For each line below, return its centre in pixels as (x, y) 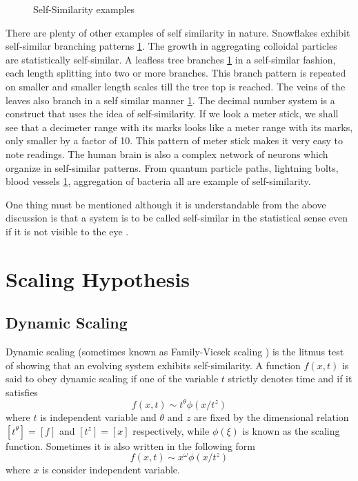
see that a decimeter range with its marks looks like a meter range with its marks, (179, 127)
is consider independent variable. (111, 470)
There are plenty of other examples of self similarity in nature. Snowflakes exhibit (178, 32)
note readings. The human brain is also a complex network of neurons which (167, 154)
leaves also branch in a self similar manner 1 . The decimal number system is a (170, 100)
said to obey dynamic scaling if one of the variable (112, 379)
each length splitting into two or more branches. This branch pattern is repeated (176, 73)
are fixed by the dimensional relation (271, 416)
